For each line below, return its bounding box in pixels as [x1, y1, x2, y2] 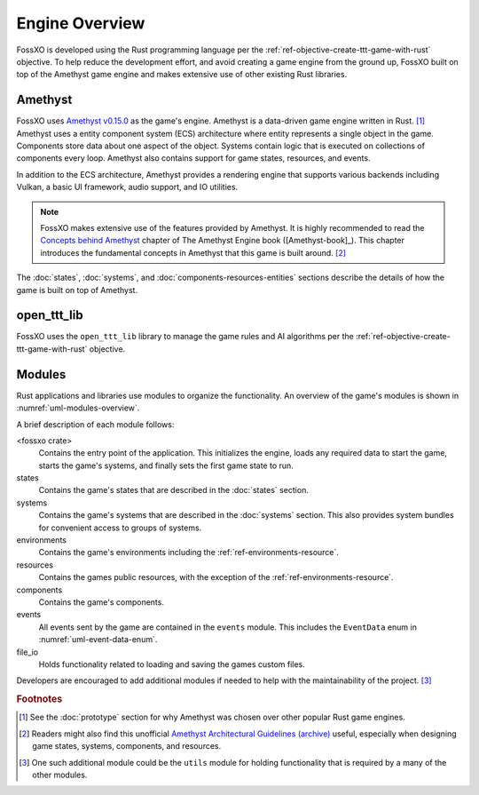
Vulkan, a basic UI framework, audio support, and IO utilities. [16, 182, 239, 193]
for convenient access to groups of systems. [38, 522, 202, 533]
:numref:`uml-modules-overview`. [16, 402, 140, 413]
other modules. [32, 769, 88, 780]
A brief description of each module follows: [16, 418, 175, 430]
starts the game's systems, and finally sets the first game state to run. [38, 460, 294, 471]
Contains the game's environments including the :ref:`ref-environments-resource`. [38, 547, 339, 558]
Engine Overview [16, 13, 145, 33]
